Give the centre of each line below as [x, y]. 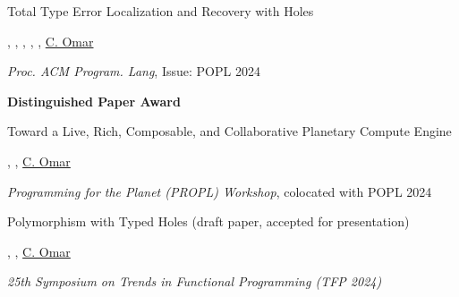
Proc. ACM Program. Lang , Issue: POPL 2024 [134, 71]
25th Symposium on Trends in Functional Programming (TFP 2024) [195, 281]
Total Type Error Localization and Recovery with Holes [161, 11]
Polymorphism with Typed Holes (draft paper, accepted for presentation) [208, 221]
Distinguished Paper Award [94, 101]
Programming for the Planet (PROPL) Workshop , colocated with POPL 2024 [220, 191]
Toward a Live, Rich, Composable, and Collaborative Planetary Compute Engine [229, 131]
